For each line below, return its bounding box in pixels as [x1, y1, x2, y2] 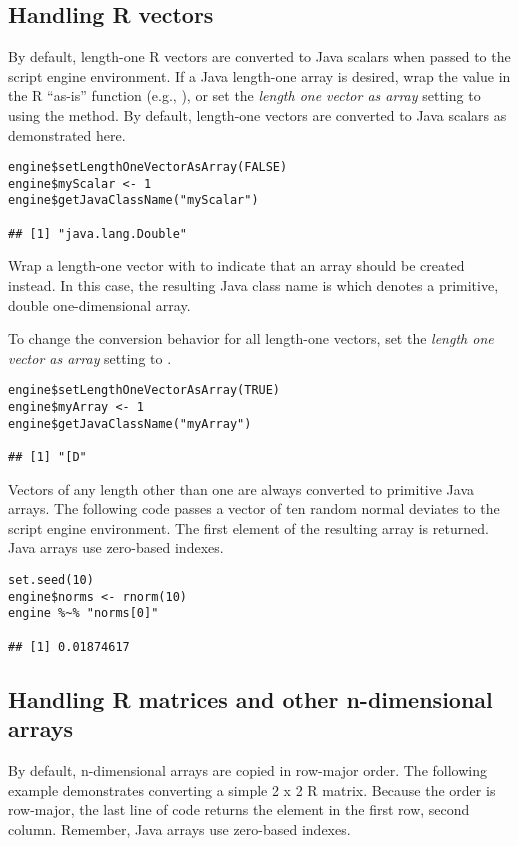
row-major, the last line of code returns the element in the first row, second [8, 799, 470, 820]
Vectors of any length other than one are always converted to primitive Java [8, 478, 475, 499]
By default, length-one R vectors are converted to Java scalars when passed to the [8, 46, 511, 67]
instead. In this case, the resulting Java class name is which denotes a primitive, [8, 275, 499, 296]
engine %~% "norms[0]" [8, 606, 159, 621]
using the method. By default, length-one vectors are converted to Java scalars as [8, 104, 507, 125]
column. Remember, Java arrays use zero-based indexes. [8, 818, 351, 839]
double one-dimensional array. [8, 294, 191, 315]
